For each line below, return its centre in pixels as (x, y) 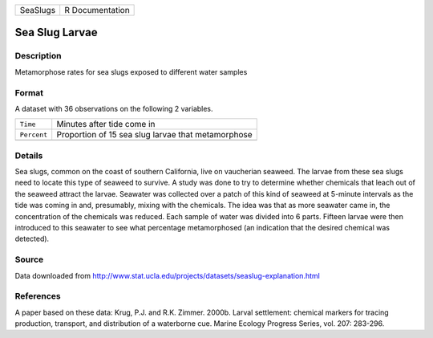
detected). (32, 239)
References (38, 296)
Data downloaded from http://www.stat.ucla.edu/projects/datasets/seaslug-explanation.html (167, 275)
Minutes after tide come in (106, 124)
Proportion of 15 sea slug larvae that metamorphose (154, 135)
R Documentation (97, 10)
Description (38, 56)
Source (29, 259)
